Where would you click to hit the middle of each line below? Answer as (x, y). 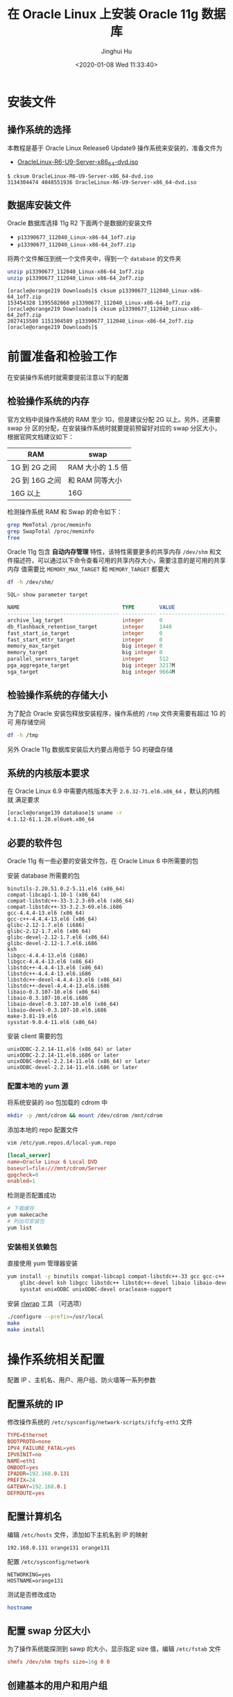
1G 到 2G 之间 (34, 467)
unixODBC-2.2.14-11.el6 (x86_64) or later (69, 1049)
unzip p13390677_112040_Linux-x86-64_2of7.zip (76, 278)
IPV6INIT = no (24, 1454)
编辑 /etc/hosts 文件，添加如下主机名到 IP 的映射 (78, 1535)
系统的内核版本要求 (48, 773)
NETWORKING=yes (29, 1575)
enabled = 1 (21, 1181)
